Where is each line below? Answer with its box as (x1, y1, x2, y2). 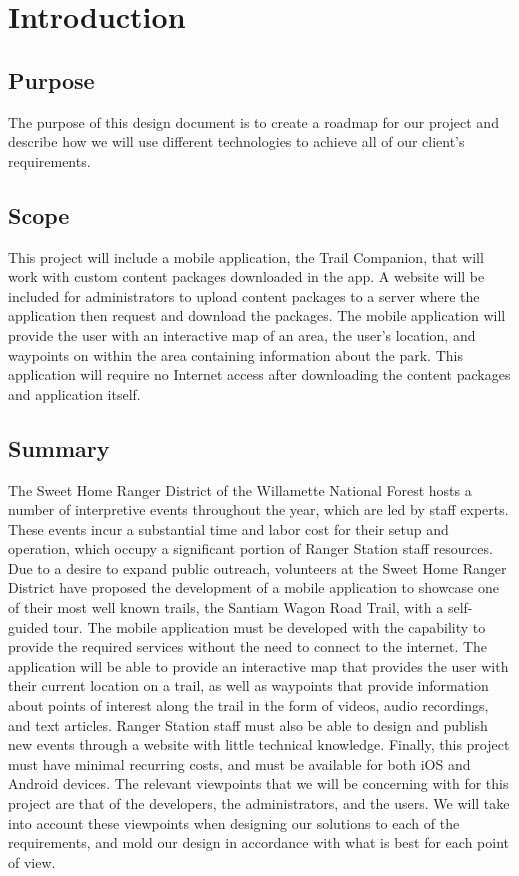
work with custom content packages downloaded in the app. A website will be (8, 266, 485, 287)
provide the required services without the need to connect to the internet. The (8, 636, 488, 657)
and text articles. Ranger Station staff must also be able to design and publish (8, 714, 488, 735)
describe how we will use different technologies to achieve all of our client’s (8, 131, 465, 152)
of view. (8, 851, 56, 872)
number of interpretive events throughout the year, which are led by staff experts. (8, 499, 509, 520)
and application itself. (8, 383, 141, 404)
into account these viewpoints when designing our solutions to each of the (8, 812, 460, 833)
